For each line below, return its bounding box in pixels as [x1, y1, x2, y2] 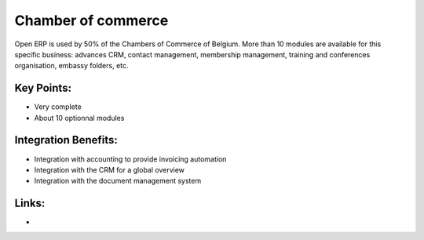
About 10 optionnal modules [34, 113, 125, 122]
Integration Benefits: [14, 133, 118, 147]
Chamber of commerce [14, 12, 169, 29]
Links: [14, 197, 46, 210]
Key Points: [14, 82, 72, 95]
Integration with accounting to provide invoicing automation [34, 154, 227, 164]
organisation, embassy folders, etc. [14, 61, 129, 71]
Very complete [34, 102, 82, 111]
